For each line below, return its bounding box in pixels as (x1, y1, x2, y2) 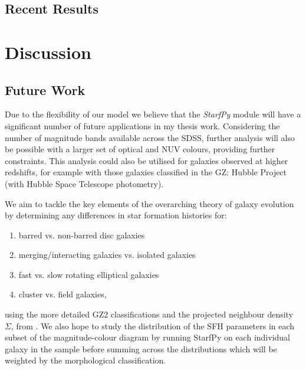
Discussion (5, 40, 91, 64)
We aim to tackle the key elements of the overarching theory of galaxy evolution (5, 197, 294, 209)
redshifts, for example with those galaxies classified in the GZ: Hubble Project (5, 166, 287, 178)
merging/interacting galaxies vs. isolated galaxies (18, 248, 196, 261)
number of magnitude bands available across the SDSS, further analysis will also (5, 131, 295, 143)
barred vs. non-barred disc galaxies (18, 228, 145, 241)
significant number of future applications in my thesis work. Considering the (5, 119, 280, 132)
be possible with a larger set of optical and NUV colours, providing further (5, 143, 275, 155)
